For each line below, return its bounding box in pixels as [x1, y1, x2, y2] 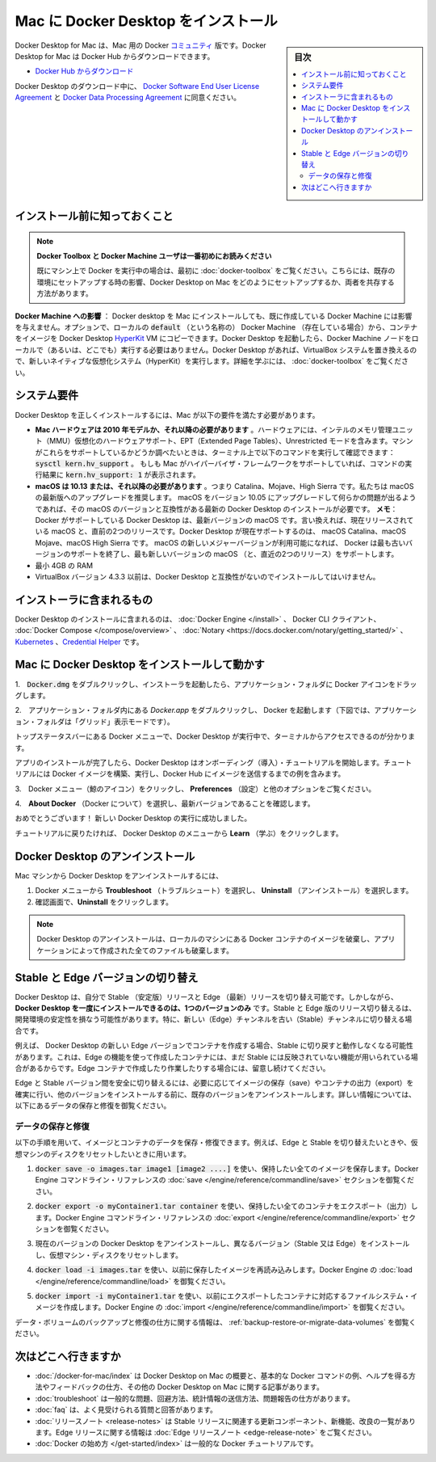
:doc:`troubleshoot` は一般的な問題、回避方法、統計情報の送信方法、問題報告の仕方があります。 [35, 1393, 355, 1403]
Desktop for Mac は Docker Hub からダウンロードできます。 [15, 51, 215, 61]
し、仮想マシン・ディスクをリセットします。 [35, 1249, 183, 1260]
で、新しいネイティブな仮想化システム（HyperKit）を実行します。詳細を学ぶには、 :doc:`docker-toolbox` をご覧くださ [15, 356, 409, 366]
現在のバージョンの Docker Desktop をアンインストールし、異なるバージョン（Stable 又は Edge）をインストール [35, 1239, 410, 1249]
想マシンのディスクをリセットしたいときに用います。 [15, 1148, 191, 1159]
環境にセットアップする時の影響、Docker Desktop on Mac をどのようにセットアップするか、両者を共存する [36, 277, 395, 287]
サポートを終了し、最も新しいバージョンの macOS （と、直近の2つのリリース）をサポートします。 [69, 550, 399, 559]
